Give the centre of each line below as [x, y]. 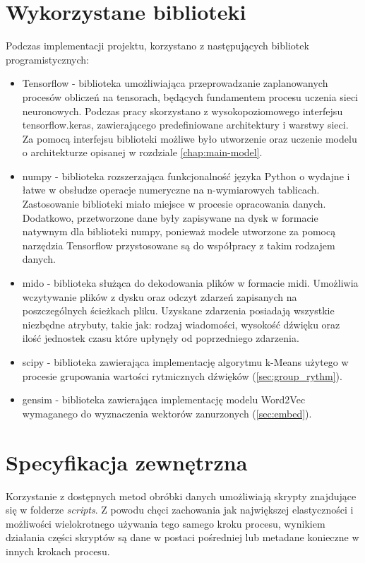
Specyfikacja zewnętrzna [127, 462]
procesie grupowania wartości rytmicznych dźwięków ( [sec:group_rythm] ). [182, 375]
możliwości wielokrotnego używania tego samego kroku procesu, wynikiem [166, 523]
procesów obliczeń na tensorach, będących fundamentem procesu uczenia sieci [190, 96]
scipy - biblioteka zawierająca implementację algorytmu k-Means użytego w [185, 362]
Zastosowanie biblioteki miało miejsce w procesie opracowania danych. [174, 204]
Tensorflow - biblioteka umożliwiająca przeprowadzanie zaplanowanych [175, 83]
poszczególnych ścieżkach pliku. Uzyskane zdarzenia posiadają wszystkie [178, 310]
